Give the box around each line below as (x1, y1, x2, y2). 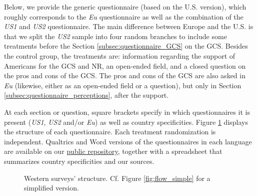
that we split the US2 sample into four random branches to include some (4, 31, 227, 41)
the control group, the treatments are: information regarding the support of (4, 50, 235, 61)
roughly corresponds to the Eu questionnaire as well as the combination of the (4, 11, 243, 22)
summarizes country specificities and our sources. (4, 155, 154, 166)
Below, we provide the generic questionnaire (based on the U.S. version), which (4, 2, 246, 12)
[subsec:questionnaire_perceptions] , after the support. (4, 90, 169, 100)
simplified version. (24, 182, 79, 193)
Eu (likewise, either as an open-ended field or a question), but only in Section (4, 80, 241, 90)
